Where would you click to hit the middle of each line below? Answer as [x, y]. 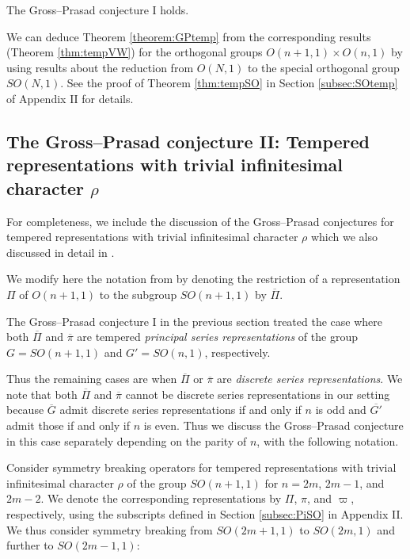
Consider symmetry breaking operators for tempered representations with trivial [201, 467]
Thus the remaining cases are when [92, 379]
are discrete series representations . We [310, 379]
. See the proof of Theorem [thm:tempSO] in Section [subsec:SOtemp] [229, 83]
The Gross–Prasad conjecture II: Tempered [188, 141]
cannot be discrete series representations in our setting [258, 394]
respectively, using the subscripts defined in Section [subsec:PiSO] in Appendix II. [205, 514]
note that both [42, 394]
